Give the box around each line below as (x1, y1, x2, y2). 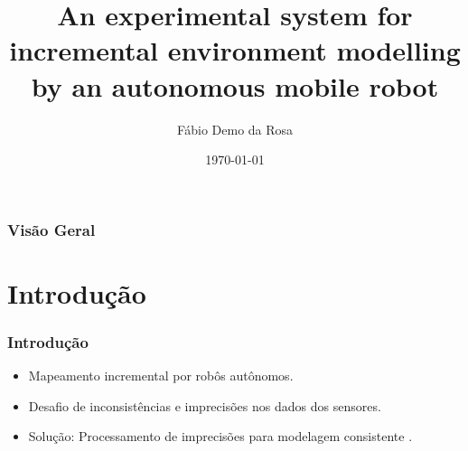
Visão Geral (7, 218, 96, 240)
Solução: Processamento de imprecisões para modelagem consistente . (28, 427, 413, 446)
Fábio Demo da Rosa (176, 119, 294, 138)
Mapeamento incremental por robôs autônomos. (28, 366, 294, 385)
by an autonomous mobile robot (31, 67, 439, 104)
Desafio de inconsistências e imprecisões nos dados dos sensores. (28, 396, 381, 415)
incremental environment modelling (9, 32, 461, 69)
